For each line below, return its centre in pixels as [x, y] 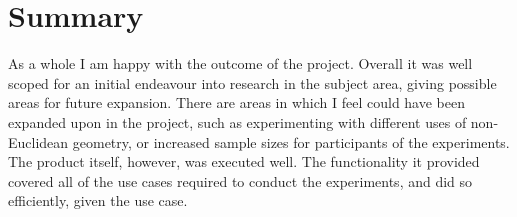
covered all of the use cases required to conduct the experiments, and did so [240, 180]
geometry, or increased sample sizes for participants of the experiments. [291, 141]
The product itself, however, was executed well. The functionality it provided [244, 161]
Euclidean [38, 141]
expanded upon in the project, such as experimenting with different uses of [237, 121]
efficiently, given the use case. [98, 200]
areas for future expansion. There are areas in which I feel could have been [237, 102]
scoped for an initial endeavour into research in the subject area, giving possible [252, 82]
